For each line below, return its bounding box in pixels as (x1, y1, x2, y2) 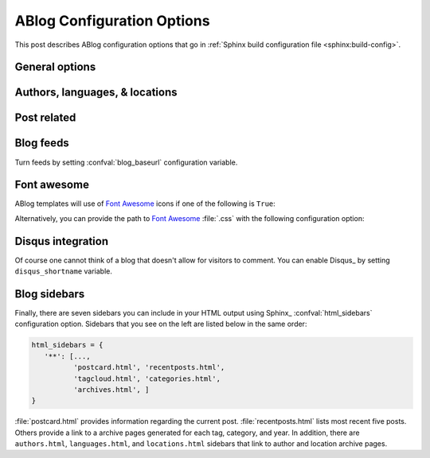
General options (14, 60, 96, 74)
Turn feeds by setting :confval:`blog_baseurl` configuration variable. (14, 157, 238, 167)
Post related (14, 111, 76, 125)
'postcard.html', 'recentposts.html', (72, 363, 225, 372)
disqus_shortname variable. (14, 266, 113, 276)
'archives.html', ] (72, 385, 150, 394)
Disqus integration (14, 235, 109, 248)
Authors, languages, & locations (14, 86, 178, 99)
